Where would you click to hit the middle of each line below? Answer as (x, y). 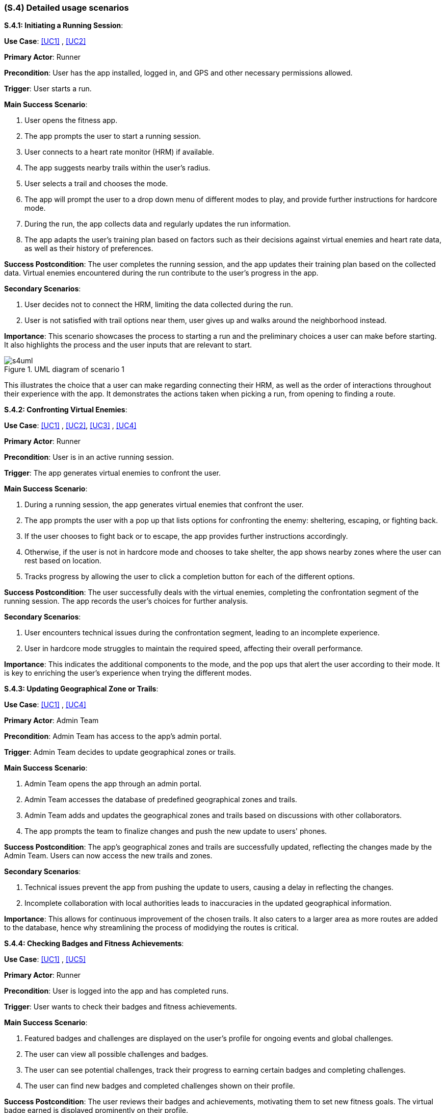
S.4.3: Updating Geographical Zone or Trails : (81, 689)
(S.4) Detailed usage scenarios (67, 8)
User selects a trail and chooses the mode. (96, 184)
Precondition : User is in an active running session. (89, 457)
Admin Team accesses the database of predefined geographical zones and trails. (161, 800)
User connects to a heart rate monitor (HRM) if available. (119, 152)
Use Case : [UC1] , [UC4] (45, 705)
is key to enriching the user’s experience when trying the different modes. (128, 673)
